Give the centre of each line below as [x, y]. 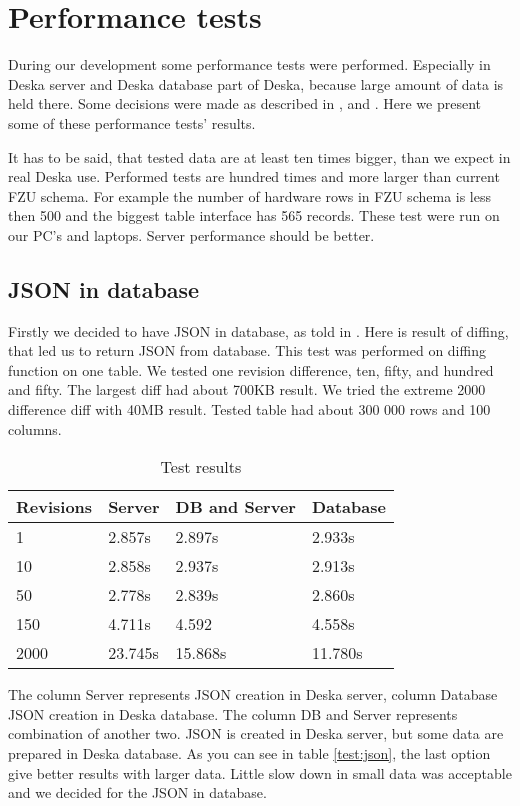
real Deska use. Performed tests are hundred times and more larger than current [254, 176]
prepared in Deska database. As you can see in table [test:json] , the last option [249, 753]
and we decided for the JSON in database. [137, 792]
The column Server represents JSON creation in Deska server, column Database [253, 694]
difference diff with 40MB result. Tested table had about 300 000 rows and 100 [249, 409]
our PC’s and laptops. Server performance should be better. [191, 234]
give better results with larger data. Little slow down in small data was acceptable [260, 772]
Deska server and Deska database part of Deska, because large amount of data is [256, 83]
